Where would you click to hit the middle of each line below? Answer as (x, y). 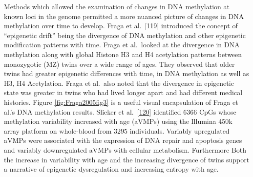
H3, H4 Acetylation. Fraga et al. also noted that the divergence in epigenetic (119, 83)
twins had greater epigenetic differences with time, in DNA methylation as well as (126, 73)
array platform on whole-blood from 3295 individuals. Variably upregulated (117, 130)
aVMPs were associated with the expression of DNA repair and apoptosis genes (123, 140)
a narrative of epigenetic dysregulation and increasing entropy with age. (111, 169)
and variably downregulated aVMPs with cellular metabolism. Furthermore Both (125, 149)
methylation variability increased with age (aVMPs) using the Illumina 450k (118, 121)
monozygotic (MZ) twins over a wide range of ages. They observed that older (119, 64)
